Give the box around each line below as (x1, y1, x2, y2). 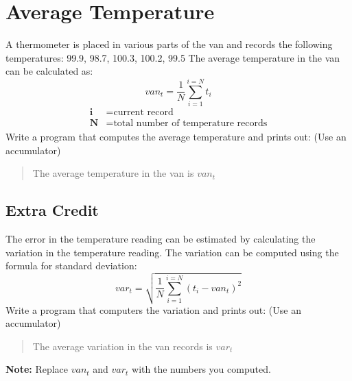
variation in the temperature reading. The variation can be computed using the (5, 245, 339, 259)
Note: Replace (5, 362, 69, 376)
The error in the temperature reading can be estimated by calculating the (5, 232, 316, 246)
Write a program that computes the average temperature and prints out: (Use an (5, 130, 347, 144)
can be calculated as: (5, 64, 93, 78)
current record (113, 108, 174, 118)
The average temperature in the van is (32, 166, 194, 180)
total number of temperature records (113, 119, 268, 129)
